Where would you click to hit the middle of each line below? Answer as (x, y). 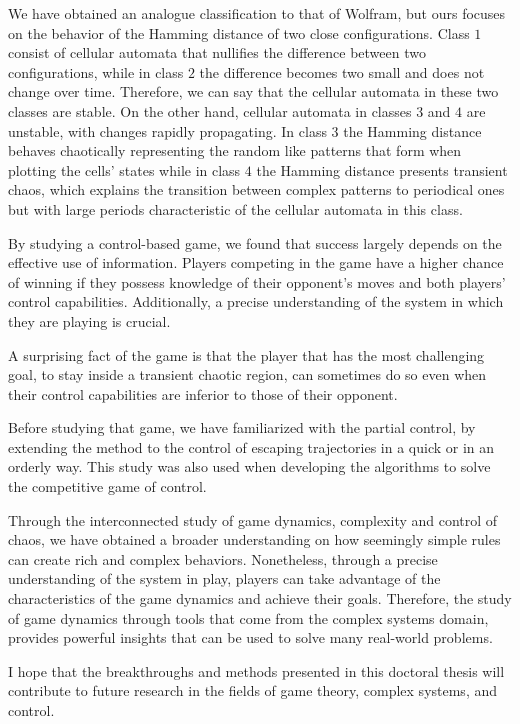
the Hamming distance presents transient (382, 169)
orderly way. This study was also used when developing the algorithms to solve (249, 466)
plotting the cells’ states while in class (124, 169)
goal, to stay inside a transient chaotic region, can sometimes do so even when (247, 374)
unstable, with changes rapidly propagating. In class (167, 130)
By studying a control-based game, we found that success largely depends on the (255, 242)
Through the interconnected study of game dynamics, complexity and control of (253, 519)
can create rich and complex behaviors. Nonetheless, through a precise (223, 558)
